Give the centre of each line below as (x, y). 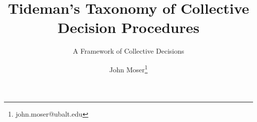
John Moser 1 (128, 68)
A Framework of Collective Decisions (128, 51)
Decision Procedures (128, 27)
